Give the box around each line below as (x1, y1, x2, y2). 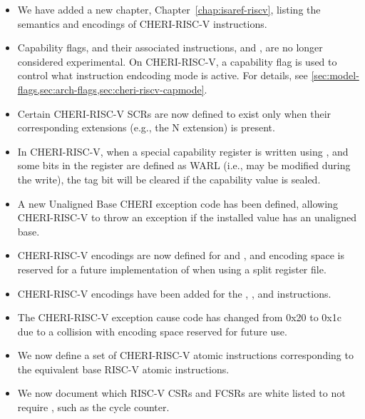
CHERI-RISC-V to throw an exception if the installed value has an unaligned (17, 210, 357, 225)
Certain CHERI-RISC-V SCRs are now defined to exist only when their (17, 106, 331, 121)
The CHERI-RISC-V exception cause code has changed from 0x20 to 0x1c (17, 310, 341, 325)
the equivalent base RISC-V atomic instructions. (17, 361, 230, 376)
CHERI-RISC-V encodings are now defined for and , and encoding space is (17, 248, 345, 263)
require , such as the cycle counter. (17, 400, 170, 415)
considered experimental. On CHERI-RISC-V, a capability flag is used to (17, 54, 337, 69)
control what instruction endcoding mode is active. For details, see (17, 68, 308, 83)
